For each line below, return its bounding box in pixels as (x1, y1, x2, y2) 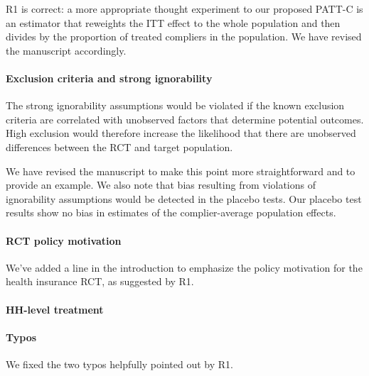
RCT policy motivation (6, 233, 122, 248)
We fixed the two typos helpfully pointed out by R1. (6, 356, 233, 371)
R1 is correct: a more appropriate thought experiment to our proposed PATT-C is (6, 1, 363, 16)
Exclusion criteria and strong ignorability (6, 70, 213, 85)
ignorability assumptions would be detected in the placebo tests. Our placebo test (6, 191, 362, 206)
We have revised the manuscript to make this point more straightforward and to (6, 163, 355, 178)
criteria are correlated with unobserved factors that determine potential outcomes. (6, 111, 364, 126)
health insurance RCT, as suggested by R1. (6, 274, 194, 289)
